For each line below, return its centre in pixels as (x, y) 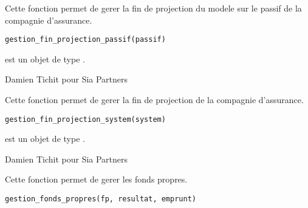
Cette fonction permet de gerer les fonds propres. (96, 179)
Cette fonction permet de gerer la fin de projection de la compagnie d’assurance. (154, 100)
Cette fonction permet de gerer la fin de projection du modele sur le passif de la (153, 8)
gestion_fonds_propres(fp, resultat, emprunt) (101, 199)
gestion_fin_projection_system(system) (85, 119)
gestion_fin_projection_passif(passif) (85, 40)
